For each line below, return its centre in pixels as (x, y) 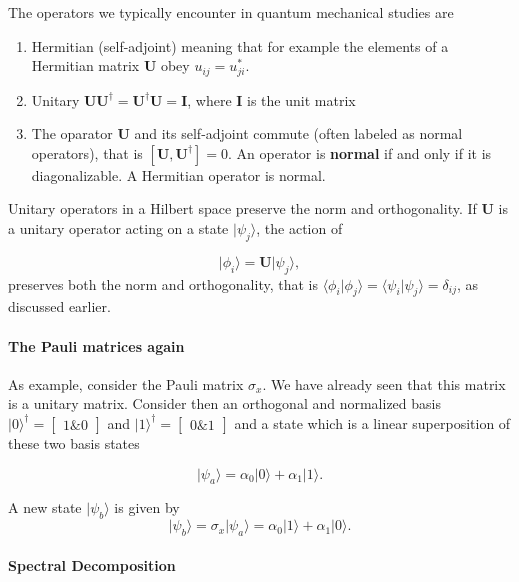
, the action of (299, 228)
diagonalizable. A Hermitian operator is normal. (178, 174)
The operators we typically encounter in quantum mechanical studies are (231, 12)
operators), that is (87, 152)
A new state (45, 507)
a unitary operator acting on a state (118, 228)
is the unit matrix (301, 99)
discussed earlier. (59, 306)
